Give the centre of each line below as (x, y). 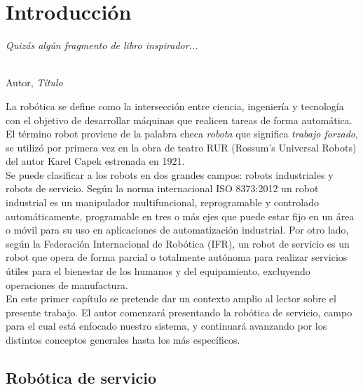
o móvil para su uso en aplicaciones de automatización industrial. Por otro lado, (177, 230)
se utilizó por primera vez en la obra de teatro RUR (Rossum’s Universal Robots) (181, 147)
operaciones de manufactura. (67, 284)
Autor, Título (34, 82)
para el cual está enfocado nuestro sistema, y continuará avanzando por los (166, 326)
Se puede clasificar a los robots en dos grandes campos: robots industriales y (170, 174)
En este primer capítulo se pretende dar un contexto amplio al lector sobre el (171, 298)
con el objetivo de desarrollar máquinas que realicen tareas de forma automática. (179, 120)
